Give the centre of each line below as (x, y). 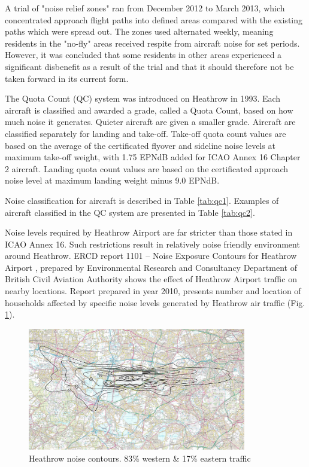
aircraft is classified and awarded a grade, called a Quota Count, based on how (149, 110)
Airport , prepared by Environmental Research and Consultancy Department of (151, 267)
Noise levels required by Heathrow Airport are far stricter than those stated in (149, 232)
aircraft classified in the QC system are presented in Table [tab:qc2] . (130, 212)
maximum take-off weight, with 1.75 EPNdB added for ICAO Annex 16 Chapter (153, 157)
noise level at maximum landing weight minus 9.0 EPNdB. (112, 180)
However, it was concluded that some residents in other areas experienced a (143, 55)
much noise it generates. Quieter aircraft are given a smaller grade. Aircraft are (150, 122)
